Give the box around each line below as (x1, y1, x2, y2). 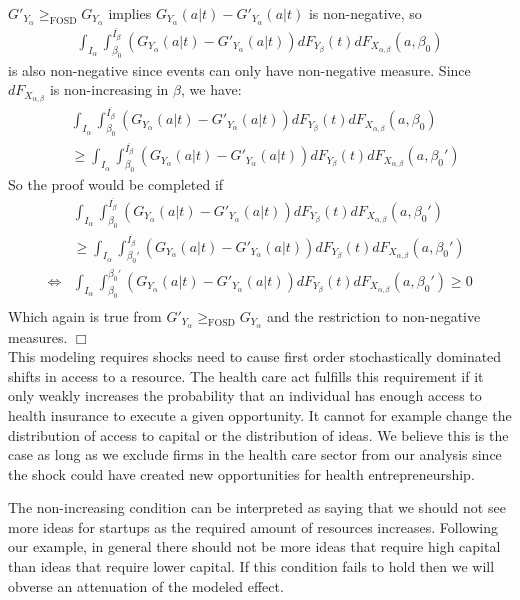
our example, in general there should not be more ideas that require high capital (8, 536, 501, 557)
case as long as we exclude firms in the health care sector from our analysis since (8, 444, 502, 465)
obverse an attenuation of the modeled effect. (8, 575, 284, 596)
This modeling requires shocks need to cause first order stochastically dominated (8, 346, 502, 367)
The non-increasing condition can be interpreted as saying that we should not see (8, 497, 506, 518)
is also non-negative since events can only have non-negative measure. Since (8, 59, 471, 80)
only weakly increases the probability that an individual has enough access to (8, 385, 482, 406)
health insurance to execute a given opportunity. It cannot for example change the (8, 404, 512, 425)
